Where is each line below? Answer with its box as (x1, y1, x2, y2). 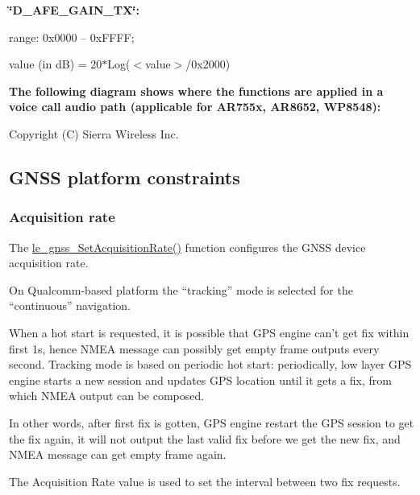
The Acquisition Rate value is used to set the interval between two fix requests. (9, 472, 401, 489)
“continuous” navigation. (9, 297, 131, 314)
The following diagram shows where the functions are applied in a (9, 82, 384, 99)
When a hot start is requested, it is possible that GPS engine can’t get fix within (9, 324, 410, 340)
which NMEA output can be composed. (9, 387, 205, 404)
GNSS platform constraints (9, 164, 240, 189)
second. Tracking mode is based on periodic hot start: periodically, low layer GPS (9, 356, 412, 373)
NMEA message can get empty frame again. (9, 446, 227, 463)
